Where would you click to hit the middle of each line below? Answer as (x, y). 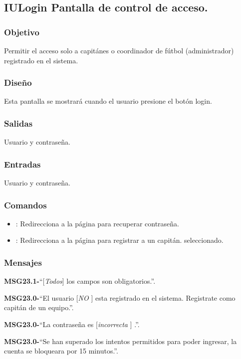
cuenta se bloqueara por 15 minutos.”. (61, 351)
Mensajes (23, 262)
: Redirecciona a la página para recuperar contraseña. (97, 223)
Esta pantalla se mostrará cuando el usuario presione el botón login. (108, 101)
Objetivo (22, 32)
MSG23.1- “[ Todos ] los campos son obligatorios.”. (80, 281)
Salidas (18, 123)
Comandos (25, 205)
